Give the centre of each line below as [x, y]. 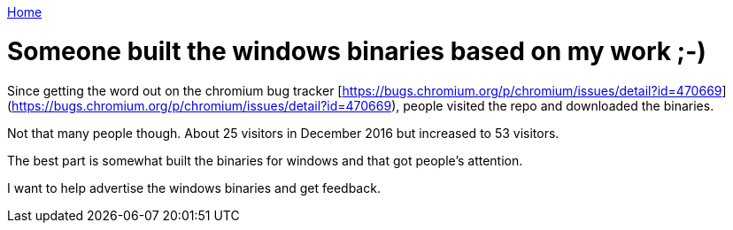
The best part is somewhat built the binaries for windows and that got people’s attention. [265, 160]
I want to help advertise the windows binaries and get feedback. [194, 188]
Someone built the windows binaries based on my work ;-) [357, 51]
